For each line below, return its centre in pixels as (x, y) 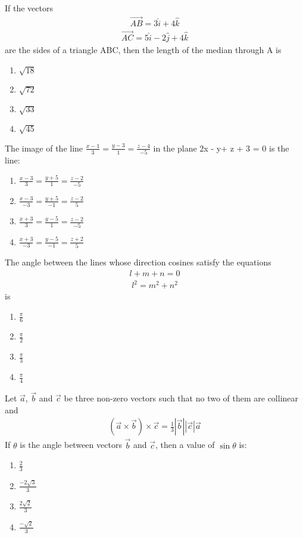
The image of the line (44, 148)
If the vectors (29, 8)
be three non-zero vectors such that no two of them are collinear (181, 398)
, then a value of (185, 445)
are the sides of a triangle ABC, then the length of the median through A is (143, 50)
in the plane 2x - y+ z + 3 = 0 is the (221, 148)
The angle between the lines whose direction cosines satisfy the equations (138, 262)
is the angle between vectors (71, 445)
